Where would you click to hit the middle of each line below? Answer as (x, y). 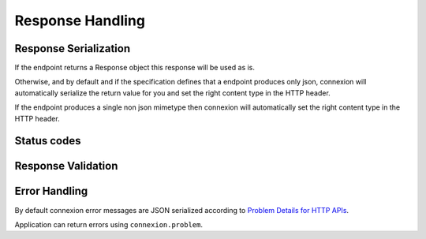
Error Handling (51, 191)
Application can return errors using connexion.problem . (108, 224)
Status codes (48, 141)
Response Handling (80, 21)
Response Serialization (72, 49)
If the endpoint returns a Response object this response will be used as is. (135, 68)
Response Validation (66, 166)
